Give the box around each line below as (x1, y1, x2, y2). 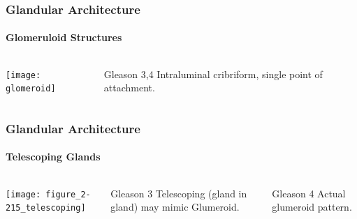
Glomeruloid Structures (6, 30, 122, 45)
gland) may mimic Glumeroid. (110, 199, 240, 214)
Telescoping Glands (6, 149, 101, 164)
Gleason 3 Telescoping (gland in (110, 186, 247, 200)
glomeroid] (6, 84, 56, 94)
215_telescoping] (6, 203, 86, 213)
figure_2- (45, 189, 91, 199)
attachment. (103, 80, 155, 95)
